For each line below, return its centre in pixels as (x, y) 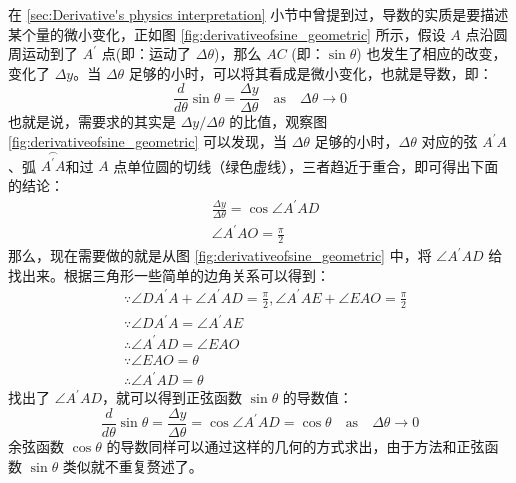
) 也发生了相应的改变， (431, 53)
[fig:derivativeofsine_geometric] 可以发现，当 (148, 141)
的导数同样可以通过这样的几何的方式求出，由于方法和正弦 (295, 446)
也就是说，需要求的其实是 (92, 121)
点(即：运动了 (146, 53)
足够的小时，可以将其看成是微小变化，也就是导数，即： (310, 72)
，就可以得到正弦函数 (172, 397)
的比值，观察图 (278, 121)
